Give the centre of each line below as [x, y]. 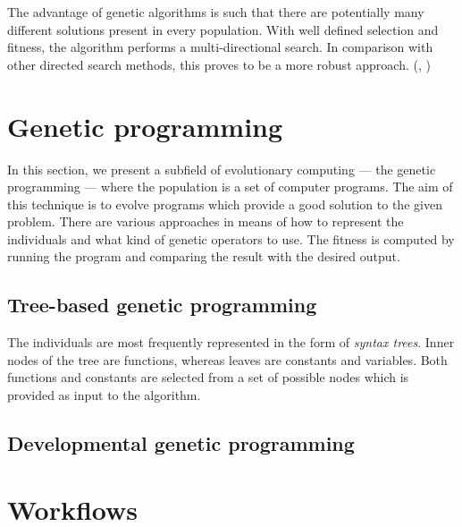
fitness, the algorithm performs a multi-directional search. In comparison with [220, 47]
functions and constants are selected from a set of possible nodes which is [208, 377]
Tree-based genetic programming [162, 305]
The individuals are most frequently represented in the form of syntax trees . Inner [231, 342]
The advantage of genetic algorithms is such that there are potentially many [216, 12]
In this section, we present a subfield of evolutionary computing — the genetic [222, 169]
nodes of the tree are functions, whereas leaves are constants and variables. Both [227, 359]
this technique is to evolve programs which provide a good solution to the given [225, 204]
